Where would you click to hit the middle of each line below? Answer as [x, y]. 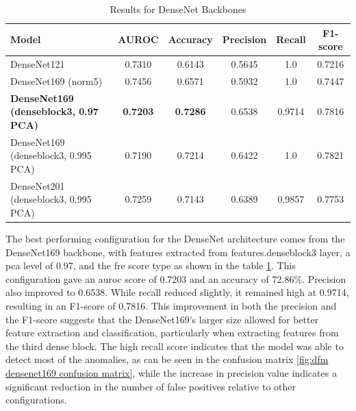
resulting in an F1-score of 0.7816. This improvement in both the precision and [171, 306]
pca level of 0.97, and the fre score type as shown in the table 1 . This [151, 265]
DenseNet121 [38, 64]
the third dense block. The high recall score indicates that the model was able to [175, 346]
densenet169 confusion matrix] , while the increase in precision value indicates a [171, 373]
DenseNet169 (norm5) [56, 80]
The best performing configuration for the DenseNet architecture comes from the [175, 239]
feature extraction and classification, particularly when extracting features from [172, 333]
